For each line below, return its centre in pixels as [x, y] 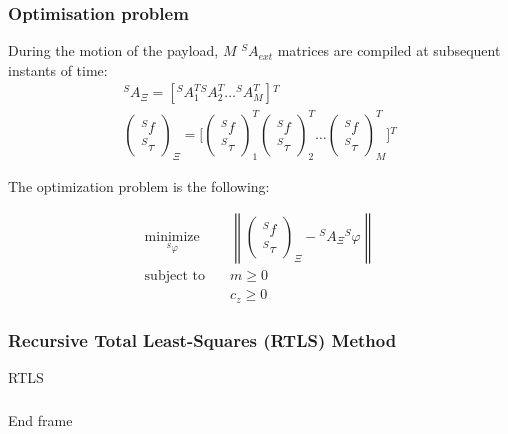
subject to [174, 276]
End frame [40, 419]
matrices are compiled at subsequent [389, 50]
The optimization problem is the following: [139, 185]
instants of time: [58, 69]
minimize [172, 236]
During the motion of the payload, [113, 50]
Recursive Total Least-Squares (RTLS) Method [202, 339]
